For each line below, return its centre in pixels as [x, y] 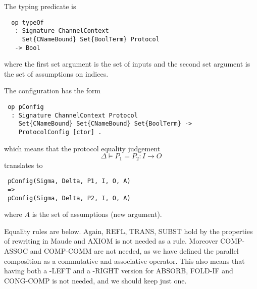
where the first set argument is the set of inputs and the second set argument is [127, 64]
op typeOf [28, 22]
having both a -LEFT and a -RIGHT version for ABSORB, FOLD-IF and [119, 271]
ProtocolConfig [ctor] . [60, 132]
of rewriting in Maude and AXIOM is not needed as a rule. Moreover [111, 241]
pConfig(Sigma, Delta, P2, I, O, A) [69, 198]
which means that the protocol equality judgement [82, 148]
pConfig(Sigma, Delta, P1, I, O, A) [69, 181]
